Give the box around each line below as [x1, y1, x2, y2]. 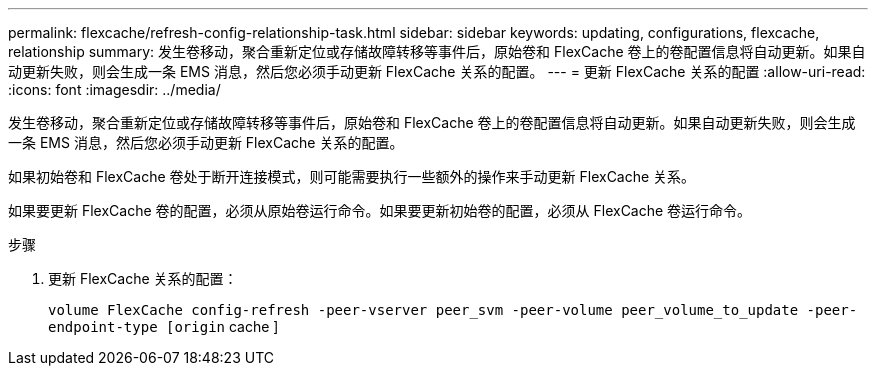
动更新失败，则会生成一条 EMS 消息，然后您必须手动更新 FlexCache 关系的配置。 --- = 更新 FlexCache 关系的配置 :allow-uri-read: [8, 63, 866, 80]
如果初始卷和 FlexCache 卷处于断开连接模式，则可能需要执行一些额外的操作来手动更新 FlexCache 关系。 [8, 168, 696, 185]
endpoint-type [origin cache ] [48, 318, 279, 335]
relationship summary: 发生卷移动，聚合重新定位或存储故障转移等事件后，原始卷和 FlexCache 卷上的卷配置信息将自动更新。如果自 [8, 43, 866, 60]
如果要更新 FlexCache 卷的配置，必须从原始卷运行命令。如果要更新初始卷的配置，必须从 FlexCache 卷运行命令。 [8, 202, 752, 219]
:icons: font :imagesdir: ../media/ [8, 81, 221, 98]
